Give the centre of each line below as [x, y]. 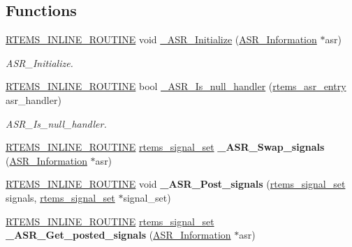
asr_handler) [34, 99]
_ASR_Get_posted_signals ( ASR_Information [118, 235]
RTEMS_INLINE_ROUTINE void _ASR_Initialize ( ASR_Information [161, 39]
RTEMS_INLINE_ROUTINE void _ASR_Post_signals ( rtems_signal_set [176, 184]
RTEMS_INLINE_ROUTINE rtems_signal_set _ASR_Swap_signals [165, 147]
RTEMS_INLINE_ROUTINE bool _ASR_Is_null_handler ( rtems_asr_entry [176, 86]
